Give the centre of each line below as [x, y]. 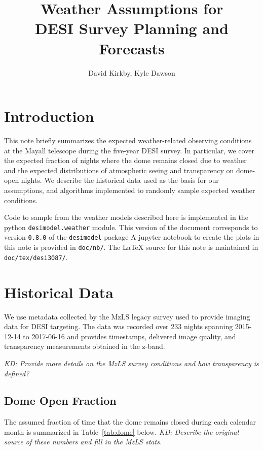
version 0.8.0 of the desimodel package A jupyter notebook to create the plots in [132, 237]
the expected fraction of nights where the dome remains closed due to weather [125, 160]
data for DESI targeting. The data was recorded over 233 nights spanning [119, 326]
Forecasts [132, 48]
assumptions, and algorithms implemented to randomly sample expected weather [130, 190]
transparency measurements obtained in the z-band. [85, 346]
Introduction [49, 116]
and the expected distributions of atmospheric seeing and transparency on [119, 170]
